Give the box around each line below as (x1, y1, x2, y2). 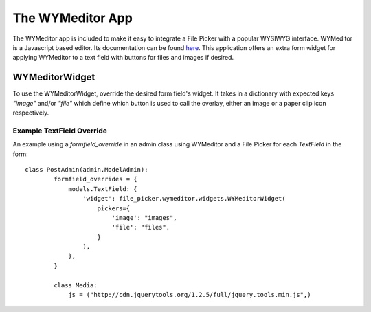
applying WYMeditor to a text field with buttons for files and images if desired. (12, 54, 234, 62)
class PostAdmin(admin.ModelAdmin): (25, 166, 148, 173)
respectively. (12, 109, 49, 117)
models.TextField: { (68, 185, 137, 192)
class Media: (54, 281, 98, 289)
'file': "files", (111, 223, 170, 232)
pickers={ (97, 204, 131, 212)
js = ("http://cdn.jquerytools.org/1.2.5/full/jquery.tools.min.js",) (68, 291, 311, 299)
